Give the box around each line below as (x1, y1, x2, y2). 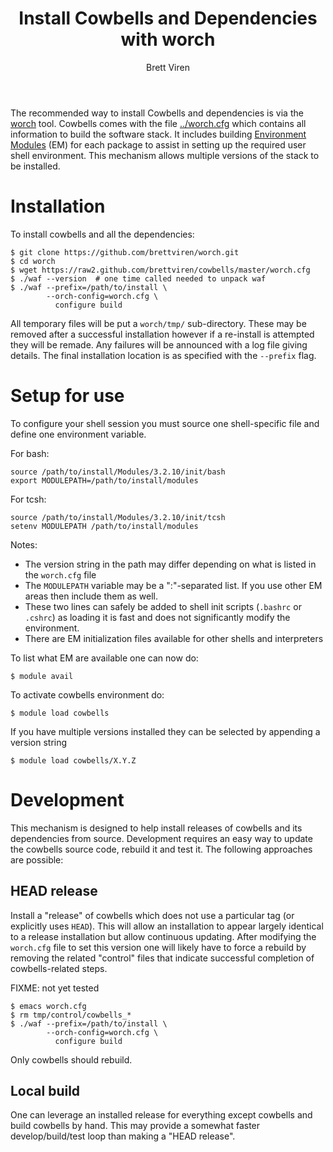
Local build (10, 1082, 81, 1099)
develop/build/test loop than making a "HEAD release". (10, 1130, 236, 1142)
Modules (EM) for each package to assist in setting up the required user (10, 138, 307, 151)
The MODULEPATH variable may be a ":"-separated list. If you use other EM (24, 579, 323, 591)
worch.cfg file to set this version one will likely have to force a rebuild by (10, 941, 307, 953)
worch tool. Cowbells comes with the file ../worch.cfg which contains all (10, 117, 307, 129)
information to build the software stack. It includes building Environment (10, 128, 307, 140)
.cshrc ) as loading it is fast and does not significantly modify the (24, 611, 291, 623)
